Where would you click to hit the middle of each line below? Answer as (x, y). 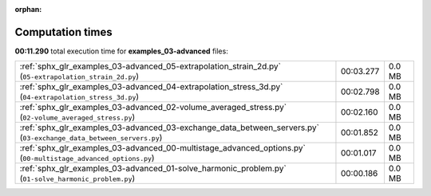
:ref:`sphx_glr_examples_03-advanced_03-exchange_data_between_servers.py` (169, 127)
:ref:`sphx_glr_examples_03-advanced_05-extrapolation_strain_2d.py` (150, 66)
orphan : (28, 9)
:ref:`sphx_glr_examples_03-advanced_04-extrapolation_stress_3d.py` (151, 87)
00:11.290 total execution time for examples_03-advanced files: (122, 51)
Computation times (63, 32)
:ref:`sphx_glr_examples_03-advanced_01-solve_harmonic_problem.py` (153, 169)
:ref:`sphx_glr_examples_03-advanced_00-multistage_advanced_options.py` (163, 148)
